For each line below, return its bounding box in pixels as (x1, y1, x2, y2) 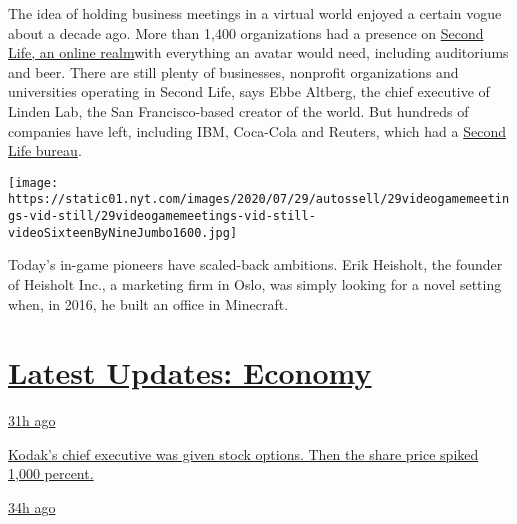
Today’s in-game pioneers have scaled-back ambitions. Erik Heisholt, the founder (8, 254, 503, 275)
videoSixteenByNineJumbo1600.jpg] (8, 225, 238, 240)
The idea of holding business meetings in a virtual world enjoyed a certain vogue (8, 3, 502, 23)
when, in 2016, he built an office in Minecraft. (8, 293, 289, 314)
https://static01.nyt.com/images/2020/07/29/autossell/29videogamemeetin (8, 192, 510, 207)
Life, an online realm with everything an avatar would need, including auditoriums (8, 42, 509, 63)
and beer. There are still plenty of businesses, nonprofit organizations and (8, 61, 459, 82)
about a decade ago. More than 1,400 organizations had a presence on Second (8, 22, 484, 43)
